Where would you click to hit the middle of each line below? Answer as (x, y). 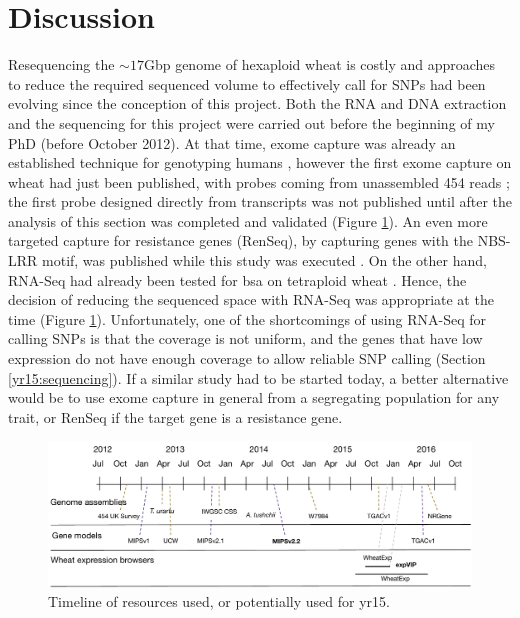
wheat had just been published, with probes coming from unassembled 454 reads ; (259, 181)
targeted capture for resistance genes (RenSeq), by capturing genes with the (241, 240)
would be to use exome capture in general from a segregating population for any (254, 397)
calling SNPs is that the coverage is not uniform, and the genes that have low (245, 338)
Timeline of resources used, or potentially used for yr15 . (219, 601)
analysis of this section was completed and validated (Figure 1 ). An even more (248, 220)
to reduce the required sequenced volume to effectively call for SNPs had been (247, 83)
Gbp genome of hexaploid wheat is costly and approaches (319, 64)
